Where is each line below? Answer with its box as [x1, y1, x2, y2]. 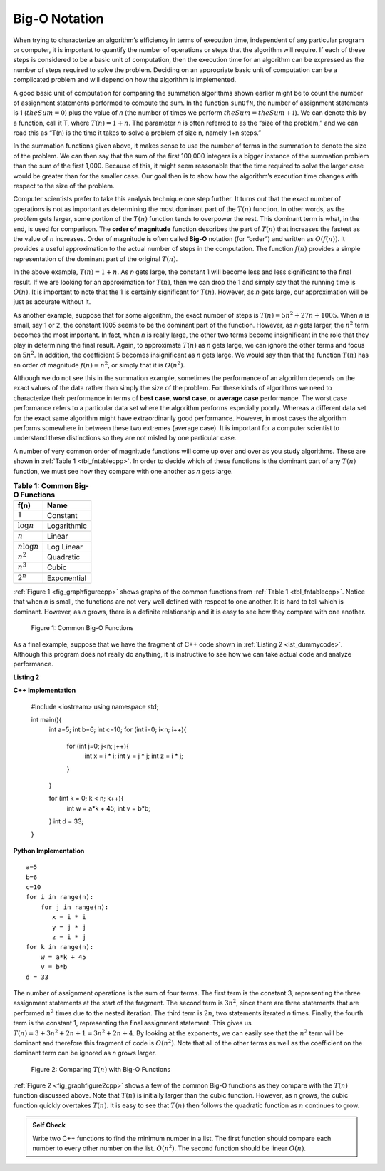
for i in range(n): [26, 893, 94, 901]
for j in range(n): [40, 903, 109, 911]
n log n [17, 542, 39, 551]
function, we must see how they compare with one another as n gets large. [13, 467, 233, 475]
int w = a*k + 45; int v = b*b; [66, 804, 151, 813]
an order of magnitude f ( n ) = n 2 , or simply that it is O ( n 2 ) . [13, 360, 185, 369]
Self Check [32, 1121, 66, 1130]
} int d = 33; [48, 817, 84, 826]
